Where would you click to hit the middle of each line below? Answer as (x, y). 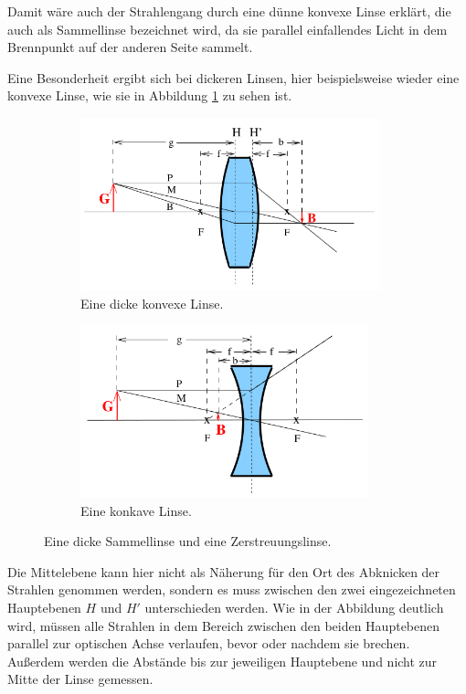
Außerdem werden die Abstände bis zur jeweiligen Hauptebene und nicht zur (222, 661)
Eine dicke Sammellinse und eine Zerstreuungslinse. (188, 541)
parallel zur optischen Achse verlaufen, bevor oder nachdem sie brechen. (209, 643)
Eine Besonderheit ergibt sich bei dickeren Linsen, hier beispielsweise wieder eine (233, 77)
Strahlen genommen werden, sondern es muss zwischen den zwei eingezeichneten (232, 589)
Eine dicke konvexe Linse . (152, 303)
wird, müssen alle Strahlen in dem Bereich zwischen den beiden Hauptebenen (224, 625)
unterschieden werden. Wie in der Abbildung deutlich (294, 608)
